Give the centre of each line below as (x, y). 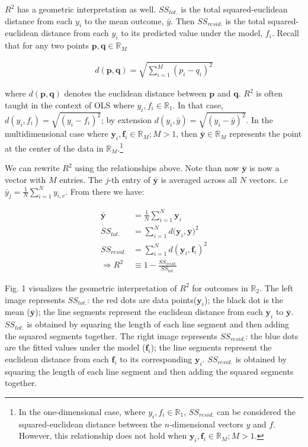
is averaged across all (199, 179)
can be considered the (256, 411)
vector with (25, 179)
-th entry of (129, 179)
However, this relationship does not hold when (103, 435)
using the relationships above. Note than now (157, 168)
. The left (277, 287)
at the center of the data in (54, 148)
